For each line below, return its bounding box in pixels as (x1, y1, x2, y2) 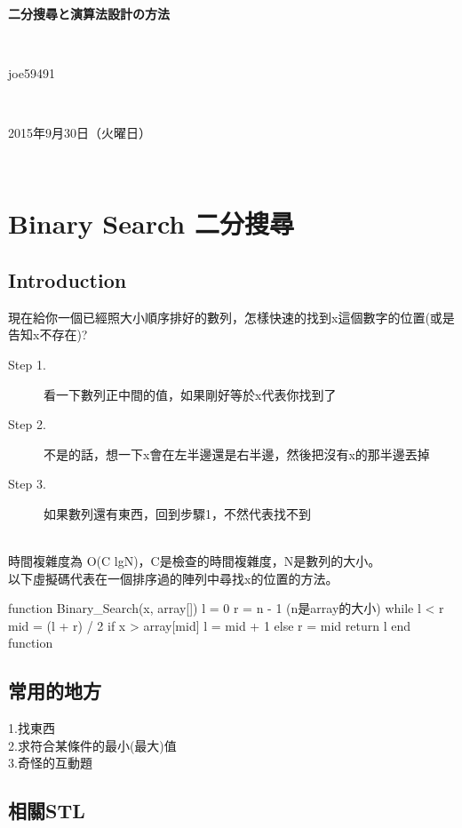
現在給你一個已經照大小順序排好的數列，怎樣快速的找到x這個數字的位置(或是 (8, 307, 455, 326)
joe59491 (8, 63, 55, 82)
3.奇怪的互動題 (8, 753, 92, 772)
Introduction (8, 266, 127, 293)
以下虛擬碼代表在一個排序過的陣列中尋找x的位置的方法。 (8, 569, 339, 587)
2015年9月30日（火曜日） (8, 123, 151, 141)
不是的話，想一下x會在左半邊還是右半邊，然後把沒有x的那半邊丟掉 (44, 444, 430, 463)
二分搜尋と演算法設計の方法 (8, 4, 170, 22)
